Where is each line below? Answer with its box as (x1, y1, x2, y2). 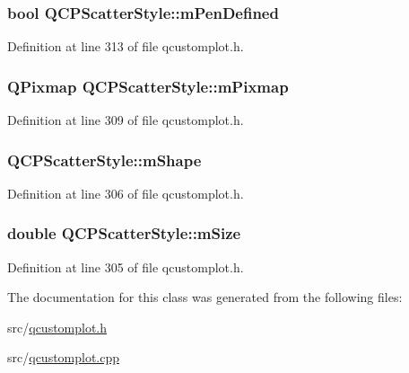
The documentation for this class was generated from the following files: (7, 288, 403, 306)
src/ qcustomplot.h (7, 317, 108, 336)
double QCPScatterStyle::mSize (7, 222, 241, 244)
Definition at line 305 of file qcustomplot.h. (7, 257, 244, 276)
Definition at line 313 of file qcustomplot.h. (7, 37, 244, 56)
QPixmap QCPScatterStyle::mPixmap (7, 75, 289, 97)
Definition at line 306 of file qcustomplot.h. (7, 183, 244, 202)
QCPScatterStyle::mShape (7, 148, 202, 171)
